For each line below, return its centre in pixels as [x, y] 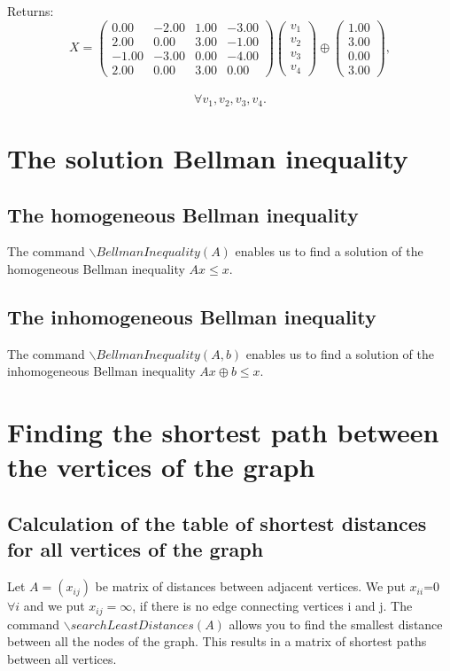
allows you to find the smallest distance [336, 624]
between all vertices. [62, 658]
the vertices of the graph [161, 467]
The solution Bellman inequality [208, 158]
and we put [54, 606]
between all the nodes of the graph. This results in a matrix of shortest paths [217, 641]
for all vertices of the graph [136, 549]
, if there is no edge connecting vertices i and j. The [272, 606]
